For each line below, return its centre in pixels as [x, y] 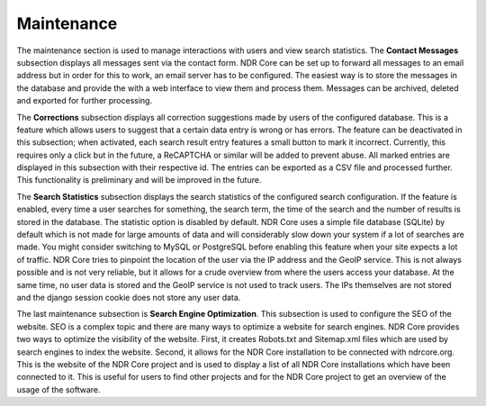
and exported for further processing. [85, 101]
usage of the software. [58, 389]
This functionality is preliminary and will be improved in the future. [139, 180]
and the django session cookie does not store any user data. [129, 297]
